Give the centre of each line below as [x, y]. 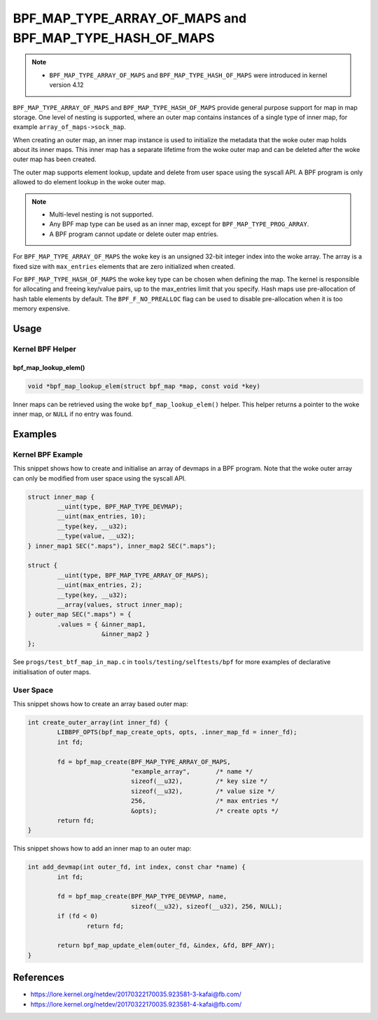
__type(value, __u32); [96, 536]
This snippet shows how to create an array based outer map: [100, 704]
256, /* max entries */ [205, 801]
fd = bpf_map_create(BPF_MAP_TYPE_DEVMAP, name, [142, 896]
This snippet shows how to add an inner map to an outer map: [102, 848]
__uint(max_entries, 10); [101, 516]
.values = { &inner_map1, [101, 624]
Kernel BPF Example [48, 454]
